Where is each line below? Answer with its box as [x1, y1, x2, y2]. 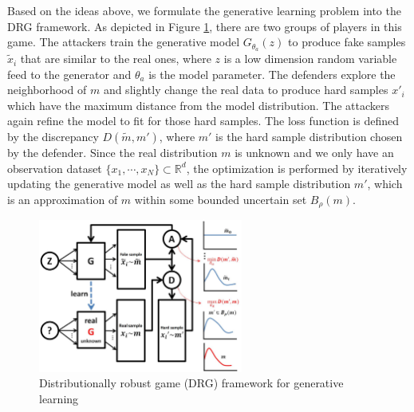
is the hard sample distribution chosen [215, 128, 403, 145]
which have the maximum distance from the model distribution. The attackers [7, 96, 390, 113]
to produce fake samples [288, 33, 406, 50]
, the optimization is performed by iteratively [186, 159, 408, 176]
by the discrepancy [7, 128, 99, 145]
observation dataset [7, 159, 102, 176]
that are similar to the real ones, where [20, 50, 211, 67]
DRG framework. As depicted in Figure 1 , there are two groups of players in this [7, 18, 402, 34]
